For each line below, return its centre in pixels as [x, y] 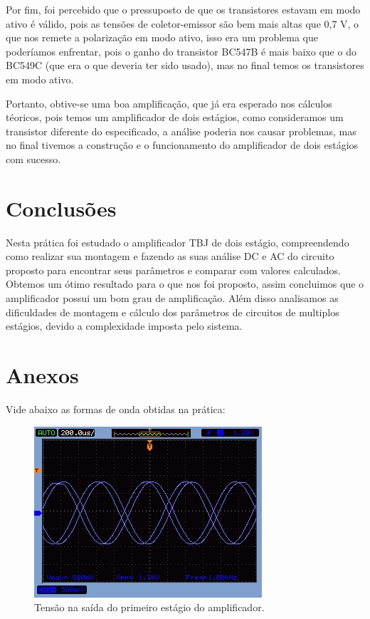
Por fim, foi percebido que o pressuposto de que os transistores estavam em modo [183, 9]
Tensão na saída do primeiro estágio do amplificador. [149, 607]
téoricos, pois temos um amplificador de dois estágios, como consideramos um [175, 117]
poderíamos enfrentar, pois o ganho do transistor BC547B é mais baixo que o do [181, 51]
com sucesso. [33, 158]
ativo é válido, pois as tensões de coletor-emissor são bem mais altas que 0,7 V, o [183, 23]
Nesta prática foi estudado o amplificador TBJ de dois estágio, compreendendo [178, 242]
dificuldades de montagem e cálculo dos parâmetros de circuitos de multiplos [173, 312]
